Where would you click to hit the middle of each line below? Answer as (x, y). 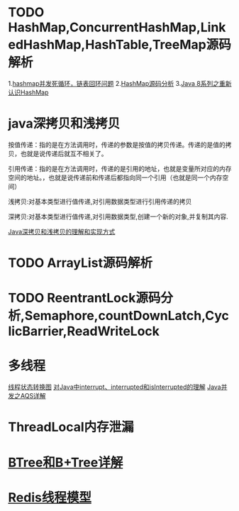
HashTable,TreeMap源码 (158, 45)
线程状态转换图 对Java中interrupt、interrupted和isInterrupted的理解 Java (115, 387)
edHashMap (45, 45)
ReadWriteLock (113, 331)
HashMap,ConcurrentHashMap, (105, 27)
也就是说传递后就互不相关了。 (64, 153)
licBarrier (35, 331)
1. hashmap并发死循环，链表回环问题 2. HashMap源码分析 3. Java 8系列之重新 (120, 83)
